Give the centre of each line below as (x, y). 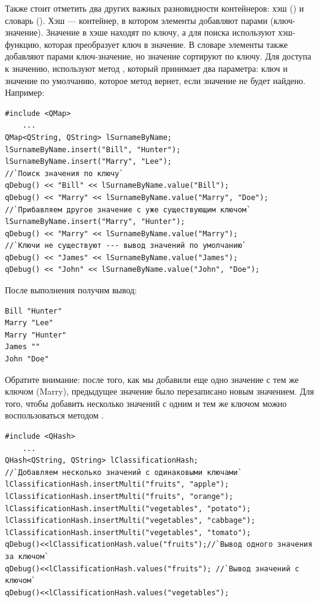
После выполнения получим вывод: (71, 290)
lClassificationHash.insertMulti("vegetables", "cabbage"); (130, 521)
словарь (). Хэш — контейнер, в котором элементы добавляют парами (136, 20)
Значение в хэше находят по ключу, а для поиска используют (161, 32)
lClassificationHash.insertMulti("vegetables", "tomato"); (128, 532)
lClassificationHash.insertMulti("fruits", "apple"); (117, 484)
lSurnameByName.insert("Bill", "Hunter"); (93, 149)
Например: (25, 92)
